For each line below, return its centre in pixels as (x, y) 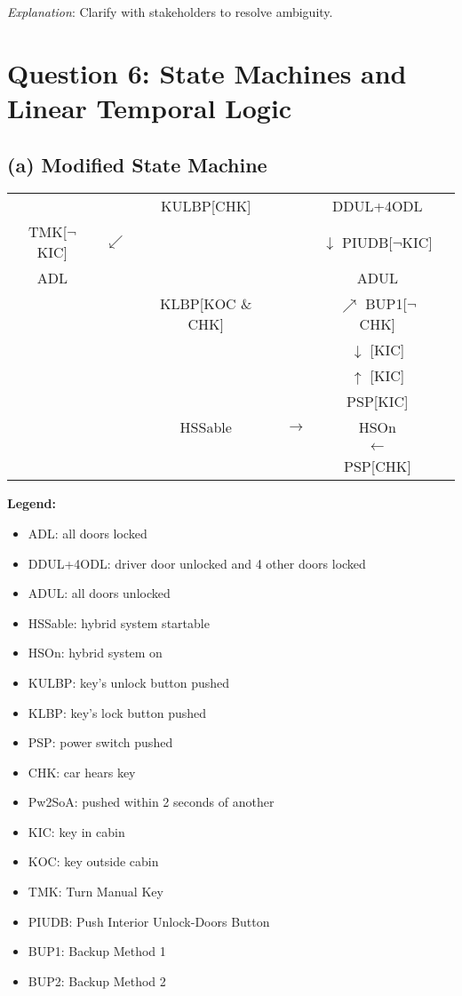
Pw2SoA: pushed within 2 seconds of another (151, 802)
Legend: (32, 503)
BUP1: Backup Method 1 (97, 951)
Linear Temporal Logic (150, 107)
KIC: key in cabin (76, 831)
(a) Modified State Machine (137, 164)
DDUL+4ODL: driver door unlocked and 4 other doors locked (197, 563)
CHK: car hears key (82, 772)
